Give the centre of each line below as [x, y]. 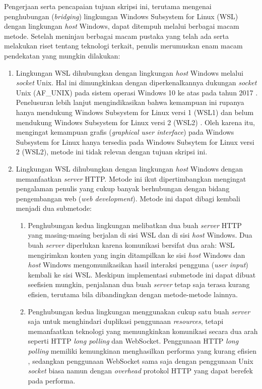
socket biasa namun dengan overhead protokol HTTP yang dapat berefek [140, 371]
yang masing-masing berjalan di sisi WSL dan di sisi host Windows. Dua [140, 235]
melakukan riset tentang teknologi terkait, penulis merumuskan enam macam [123, 46]
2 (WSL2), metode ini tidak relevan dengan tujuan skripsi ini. [112, 152]
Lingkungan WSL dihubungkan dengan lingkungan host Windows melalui [129, 72]
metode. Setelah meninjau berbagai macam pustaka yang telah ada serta [116, 36]
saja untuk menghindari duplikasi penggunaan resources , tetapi [126, 321]
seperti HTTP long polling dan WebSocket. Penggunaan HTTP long [133, 341]
